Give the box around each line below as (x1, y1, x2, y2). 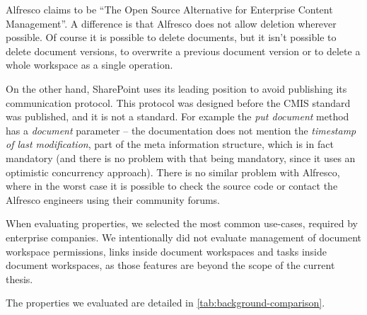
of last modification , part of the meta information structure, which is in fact (6, 137, 334, 151)
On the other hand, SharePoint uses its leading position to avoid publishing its (6, 81, 347, 96)
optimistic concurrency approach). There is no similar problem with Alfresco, (6, 164, 340, 179)
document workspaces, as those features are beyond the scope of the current (6, 258, 335, 273)
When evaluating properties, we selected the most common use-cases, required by (6, 216, 358, 231)
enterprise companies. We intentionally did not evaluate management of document (6, 229, 362, 244)
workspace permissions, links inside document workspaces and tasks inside (6, 244, 327, 258)
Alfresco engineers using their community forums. (6, 192, 221, 207)
